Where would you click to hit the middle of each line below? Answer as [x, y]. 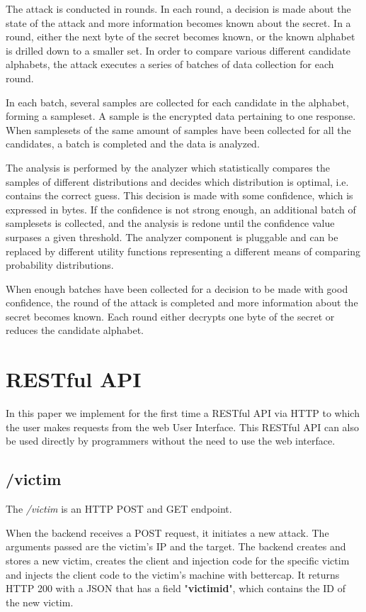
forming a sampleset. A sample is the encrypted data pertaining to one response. [181, 116]
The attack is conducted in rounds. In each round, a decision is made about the [178, 9]
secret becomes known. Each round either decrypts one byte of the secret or [170, 316]
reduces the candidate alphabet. [75, 330]
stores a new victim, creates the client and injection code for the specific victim [178, 560]
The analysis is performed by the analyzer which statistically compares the [168, 167]
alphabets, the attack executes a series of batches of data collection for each [170, 64]
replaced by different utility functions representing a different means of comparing [183, 251]
